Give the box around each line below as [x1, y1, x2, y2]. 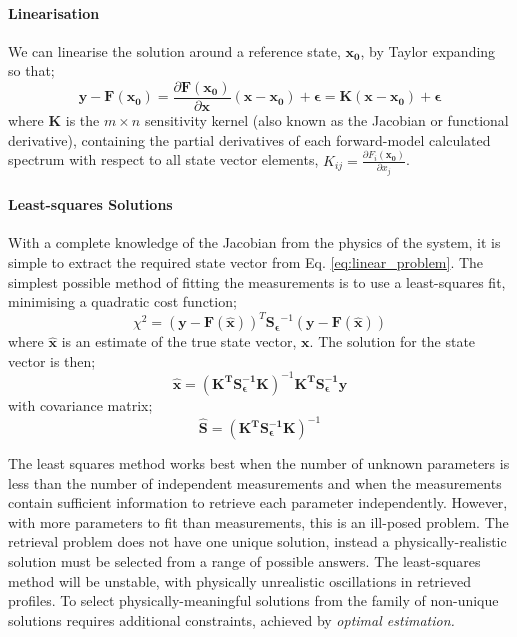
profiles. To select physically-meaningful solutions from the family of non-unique [8, 590, 499, 611]
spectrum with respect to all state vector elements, [8, 149, 319, 170]
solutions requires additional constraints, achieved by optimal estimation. [8, 609, 455, 630]
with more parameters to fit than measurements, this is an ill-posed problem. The [8, 511, 509, 532]
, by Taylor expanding [360, 40, 496, 61]
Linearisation [8, 2, 100, 23]
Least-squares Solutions [8, 194, 173, 215]
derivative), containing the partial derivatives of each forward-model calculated [8, 129, 491, 150]
